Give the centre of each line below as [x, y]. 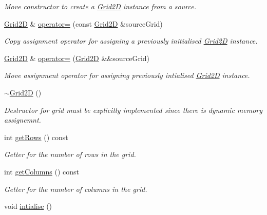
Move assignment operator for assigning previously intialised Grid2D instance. [127, 75]
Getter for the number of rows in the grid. [70, 154]
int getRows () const [36, 137]
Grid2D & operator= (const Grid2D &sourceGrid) [83, 23]
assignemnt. [23, 120]
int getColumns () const [42, 171]
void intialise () [28, 206]
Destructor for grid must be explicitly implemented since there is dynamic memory [133, 110]
